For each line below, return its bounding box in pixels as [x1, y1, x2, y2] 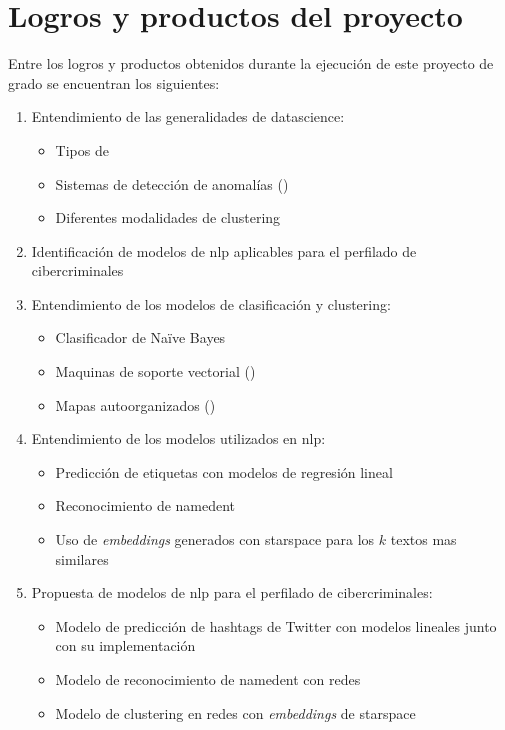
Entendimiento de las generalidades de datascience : [31, 106, 345, 127]
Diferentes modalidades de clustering [55, 207, 281, 228]
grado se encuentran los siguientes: [8, 72, 220, 93]
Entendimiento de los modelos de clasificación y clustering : [31, 293, 391, 314]
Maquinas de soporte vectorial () [55, 361, 256, 382]
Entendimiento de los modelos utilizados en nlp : [31, 428, 326, 449]
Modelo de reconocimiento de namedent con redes [55, 669, 361, 689]
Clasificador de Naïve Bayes [55, 327, 226, 348]
